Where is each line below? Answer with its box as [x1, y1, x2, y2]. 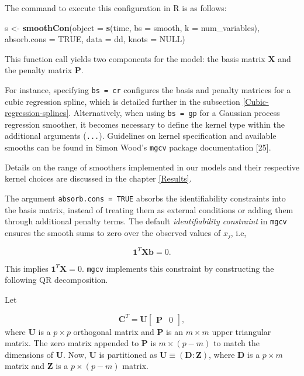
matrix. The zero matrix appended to [5, 337, 139, 349]
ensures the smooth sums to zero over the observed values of [5, 226, 221, 238]
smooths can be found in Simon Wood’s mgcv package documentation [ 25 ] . [5, 141, 271, 153]
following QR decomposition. [5, 274, 108, 286]
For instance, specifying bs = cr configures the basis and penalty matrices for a [5, 83, 291, 95]
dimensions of [5, 348, 53, 360]
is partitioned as [99, 348, 157, 360]
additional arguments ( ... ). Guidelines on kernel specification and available [5, 129, 277, 142]
